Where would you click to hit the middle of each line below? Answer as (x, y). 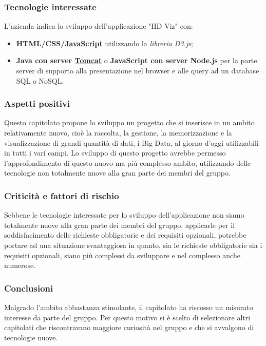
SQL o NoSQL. (40, 80)
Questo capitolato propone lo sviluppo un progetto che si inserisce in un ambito (129, 122)
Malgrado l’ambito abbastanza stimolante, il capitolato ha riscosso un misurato (129, 307)
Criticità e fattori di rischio (62, 195)
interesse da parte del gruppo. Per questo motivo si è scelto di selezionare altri (127, 317)
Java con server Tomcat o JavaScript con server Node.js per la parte (137, 60)
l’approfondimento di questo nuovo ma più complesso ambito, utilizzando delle (128, 162)
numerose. (20, 265)
